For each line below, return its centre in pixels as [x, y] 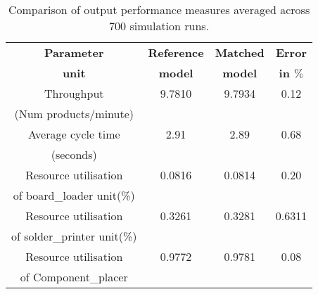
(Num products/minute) [74, 114]
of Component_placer [74, 277]
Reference [176, 52]
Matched [240, 52]
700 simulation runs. [159, 26]
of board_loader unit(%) [74, 195]
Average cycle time [74, 134]
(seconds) [74, 154]
